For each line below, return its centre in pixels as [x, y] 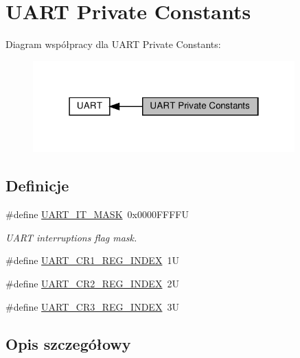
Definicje [37, 186]
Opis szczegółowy [68, 343]
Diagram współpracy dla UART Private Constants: [113, 44]
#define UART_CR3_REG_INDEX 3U [92, 306]
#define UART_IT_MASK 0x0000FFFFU [97, 214]
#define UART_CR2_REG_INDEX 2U [92, 284]
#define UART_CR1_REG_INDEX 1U [92, 260]
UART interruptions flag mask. [71, 237]
